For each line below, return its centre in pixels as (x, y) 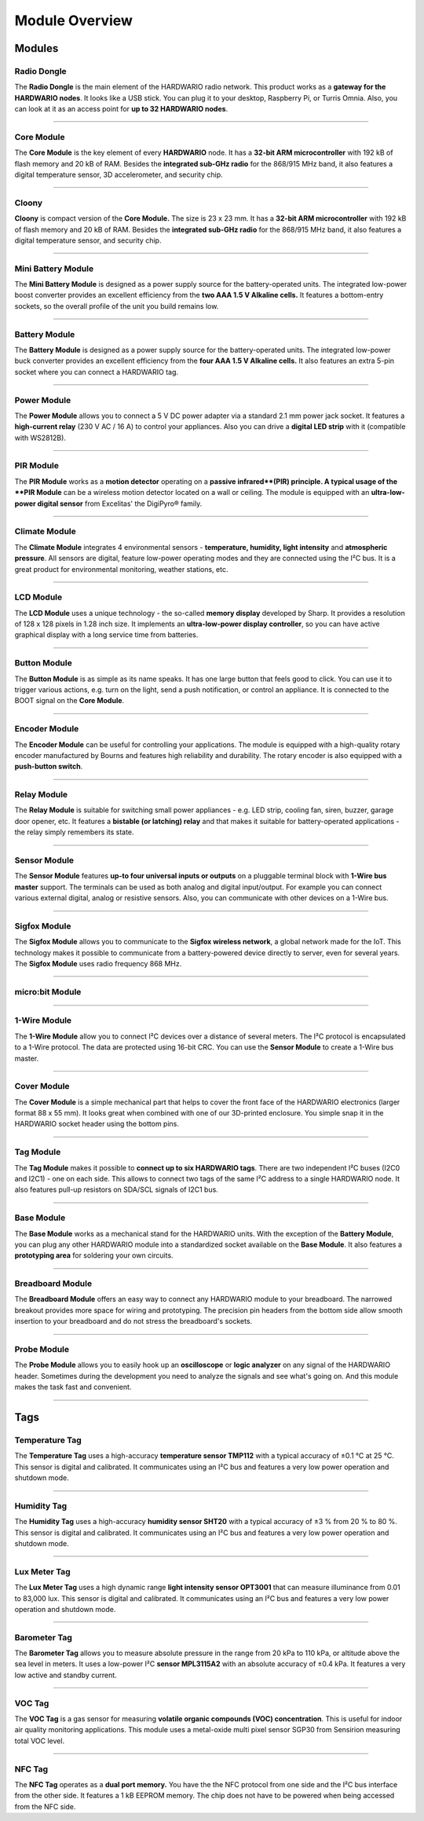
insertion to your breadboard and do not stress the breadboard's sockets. (133, 1321)
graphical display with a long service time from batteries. (106, 635)
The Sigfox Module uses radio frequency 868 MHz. (98, 964)
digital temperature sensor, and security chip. (88, 240)
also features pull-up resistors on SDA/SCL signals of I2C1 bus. (117, 1189)
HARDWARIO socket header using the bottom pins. (97, 1124)
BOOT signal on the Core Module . (69, 701)
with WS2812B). (40, 438)
